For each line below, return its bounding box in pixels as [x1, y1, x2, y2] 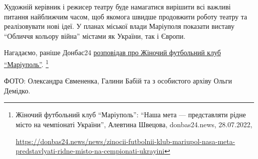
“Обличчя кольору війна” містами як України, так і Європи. [4, 30, 186, 41]
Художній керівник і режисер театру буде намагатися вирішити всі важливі [4, 1, 231, 11]
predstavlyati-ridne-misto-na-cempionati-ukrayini [15, 146, 165, 156]
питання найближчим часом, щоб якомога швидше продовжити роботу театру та [4, 11, 248, 21]
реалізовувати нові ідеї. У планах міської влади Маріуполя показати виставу [4, 21, 235, 31]
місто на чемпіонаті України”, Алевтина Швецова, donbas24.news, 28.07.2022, [15, 119, 253, 129]
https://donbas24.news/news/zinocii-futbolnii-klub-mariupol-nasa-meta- [15, 136, 235, 146]
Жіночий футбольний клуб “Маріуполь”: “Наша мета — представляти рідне [15, 109, 246, 120]
